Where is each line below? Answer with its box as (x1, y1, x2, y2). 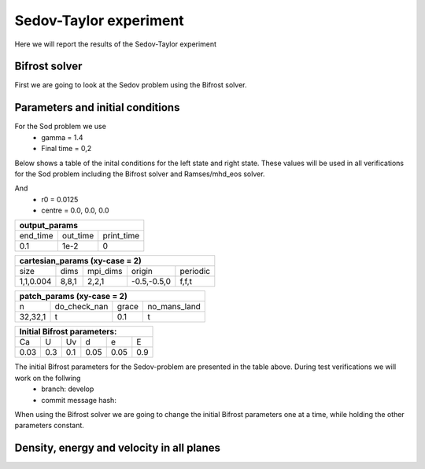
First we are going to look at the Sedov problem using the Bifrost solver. (14, 80, 247, 90)
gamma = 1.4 (41, 132, 83, 142)
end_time (19, 231, 54, 242)
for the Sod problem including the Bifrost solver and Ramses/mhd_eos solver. (14, 169, 265, 179)
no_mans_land (146, 301, 201, 312)
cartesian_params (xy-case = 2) (19, 256, 142, 267)
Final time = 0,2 (41, 144, 92, 153)
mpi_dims (87, 266, 123, 277)
